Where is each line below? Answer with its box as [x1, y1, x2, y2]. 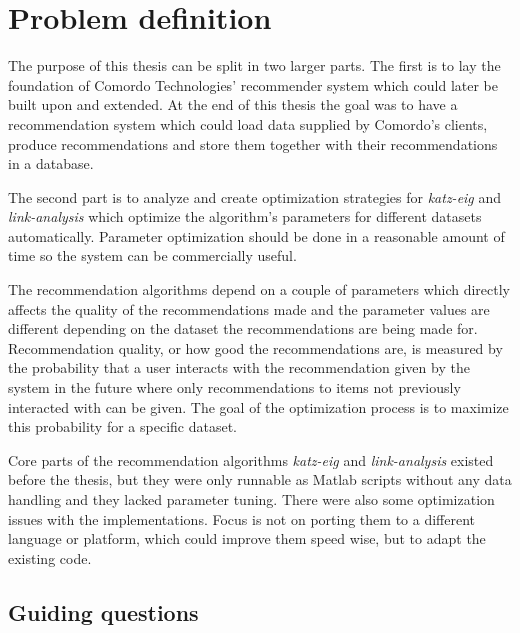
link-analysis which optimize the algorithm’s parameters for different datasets [8, 206, 482, 227]
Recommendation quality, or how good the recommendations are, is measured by [8, 337, 503, 358]
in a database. [8, 153, 94, 174]
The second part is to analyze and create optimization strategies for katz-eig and [8, 186, 502, 207]
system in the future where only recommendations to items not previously [8, 377, 461, 398]
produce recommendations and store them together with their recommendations [8, 133, 498, 154]
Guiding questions [8, 596, 199, 627]
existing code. [8, 547, 92, 568]
